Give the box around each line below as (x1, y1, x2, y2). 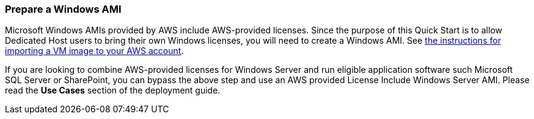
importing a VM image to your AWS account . (5, 46, 184, 56)
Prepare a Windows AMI (5, 3, 122, 15)
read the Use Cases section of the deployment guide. (5, 85, 221, 96)
